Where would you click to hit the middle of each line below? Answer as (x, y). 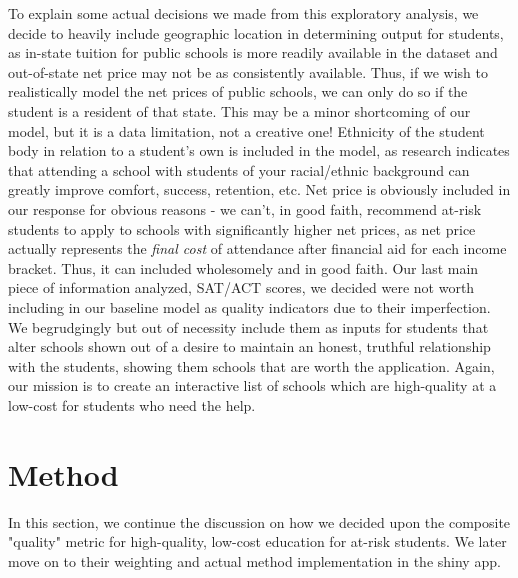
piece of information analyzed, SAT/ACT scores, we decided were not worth (241, 287)
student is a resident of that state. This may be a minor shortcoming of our (239, 110)
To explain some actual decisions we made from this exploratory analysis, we (243, 13)
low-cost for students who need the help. (132, 404)
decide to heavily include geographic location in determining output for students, (256, 32)
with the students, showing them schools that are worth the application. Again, (251, 365)
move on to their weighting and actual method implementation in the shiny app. (254, 560)
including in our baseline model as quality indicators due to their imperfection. (249, 306)
